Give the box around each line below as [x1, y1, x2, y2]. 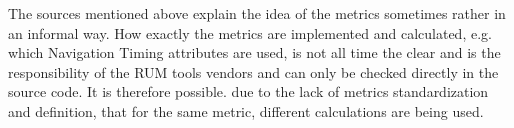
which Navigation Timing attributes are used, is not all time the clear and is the [8, 42, 501, 63]
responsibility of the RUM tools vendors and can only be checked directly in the [8, 61, 499, 82]
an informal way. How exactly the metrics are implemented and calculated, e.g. [8, 22, 492, 43]
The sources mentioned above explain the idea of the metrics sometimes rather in [8, 3, 506, 23]
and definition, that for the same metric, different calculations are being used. [8, 100, 484, 121]
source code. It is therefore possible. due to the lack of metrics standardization [8, 81, 489, 102]
